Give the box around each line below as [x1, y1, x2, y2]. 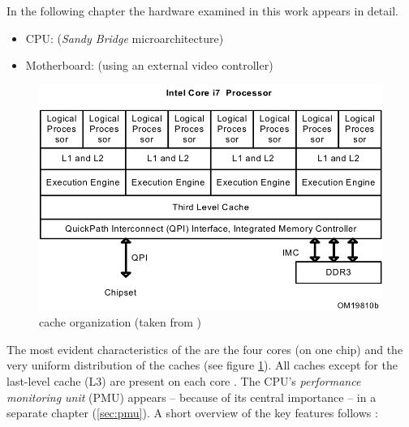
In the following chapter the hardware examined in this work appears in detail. [6, 2, 398, 19]
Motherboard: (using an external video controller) [25, 57, 273, 74]
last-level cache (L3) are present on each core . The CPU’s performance [6, 373, 361, 390]
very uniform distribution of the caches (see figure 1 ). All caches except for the [6, 357, 398, 374]
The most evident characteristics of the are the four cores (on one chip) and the [6, 340, 403, 357]
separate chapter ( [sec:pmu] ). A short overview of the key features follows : [6, 404, 378, 421]
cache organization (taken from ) [39, 314, 201, 331]
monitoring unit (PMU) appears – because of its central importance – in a [6, 388, 377, 405]
